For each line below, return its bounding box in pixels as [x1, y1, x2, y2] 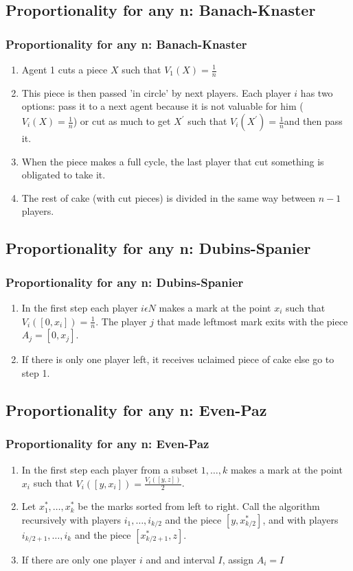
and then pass [284, 114, 343, 128]
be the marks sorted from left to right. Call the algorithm [78, 499, 320, 513]
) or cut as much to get [73, 114, 171, 128]
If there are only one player [21, 552, 137, 566]
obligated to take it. [21, 167, 106, 182]
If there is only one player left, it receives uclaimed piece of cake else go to [21, 352, 334, 366]
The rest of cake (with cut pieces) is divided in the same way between [21, 190, 316, 205]
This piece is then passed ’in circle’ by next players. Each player [21, 85, 291, 100]
